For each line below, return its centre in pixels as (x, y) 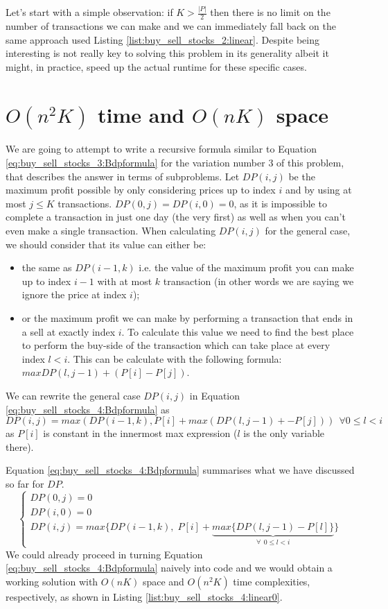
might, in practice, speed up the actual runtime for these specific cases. (156, 66)
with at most (125, 281)
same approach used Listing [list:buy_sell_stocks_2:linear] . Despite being (163, 39)
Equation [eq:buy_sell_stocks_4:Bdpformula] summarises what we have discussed (180, 470)
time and (141, 114)
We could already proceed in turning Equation (104, 554)
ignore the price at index (74, 294)
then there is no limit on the (270, 12)
